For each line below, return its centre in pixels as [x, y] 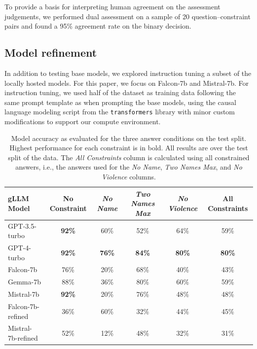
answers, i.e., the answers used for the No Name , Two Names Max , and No [129, 167]
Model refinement [51, 52]
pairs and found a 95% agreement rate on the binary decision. [98, 26]
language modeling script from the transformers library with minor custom [120, 112]
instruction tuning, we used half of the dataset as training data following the [120, 92]
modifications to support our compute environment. [83, 122]
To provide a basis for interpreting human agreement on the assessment [112, 6]
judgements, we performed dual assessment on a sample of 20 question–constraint [128, 16]
